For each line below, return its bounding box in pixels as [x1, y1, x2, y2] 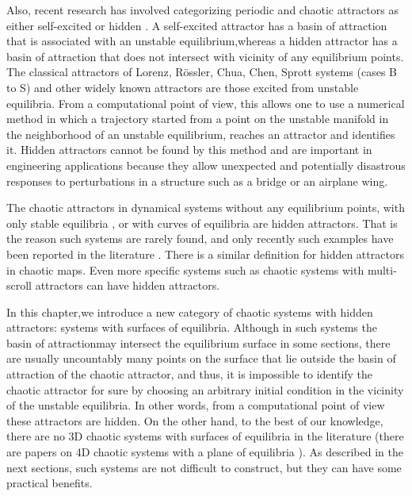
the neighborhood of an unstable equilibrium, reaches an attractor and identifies [6, 125, 395, 142]
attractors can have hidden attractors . [35, 277, 220, 294]
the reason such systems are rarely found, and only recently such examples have [6, 230, 394, 247]
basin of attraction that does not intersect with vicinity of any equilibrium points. [6, 48, 404, 64]
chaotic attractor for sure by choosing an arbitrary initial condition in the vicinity [6, 381, 404, 398]
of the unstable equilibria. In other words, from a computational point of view [6, 397, 385, 413]
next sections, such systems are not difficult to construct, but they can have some [6, 459, 402, 475]
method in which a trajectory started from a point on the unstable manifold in [6, 110, 389, 127]
